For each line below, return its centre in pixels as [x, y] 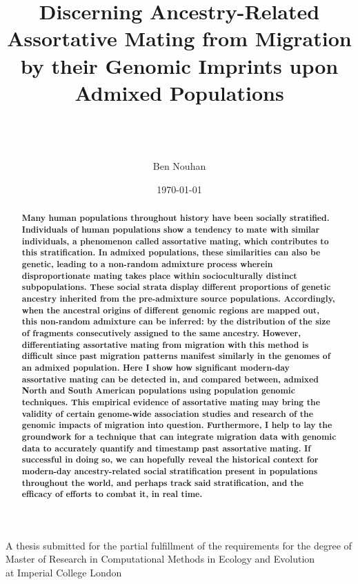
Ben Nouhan [179, 166]
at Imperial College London [64, 573]
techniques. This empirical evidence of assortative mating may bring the [171, 402]
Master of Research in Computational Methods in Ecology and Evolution [160, 559]
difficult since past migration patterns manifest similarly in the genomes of [176, 356]
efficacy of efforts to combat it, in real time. [112, 494]
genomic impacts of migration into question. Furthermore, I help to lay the [177, 425]
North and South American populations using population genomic [158, 391]
